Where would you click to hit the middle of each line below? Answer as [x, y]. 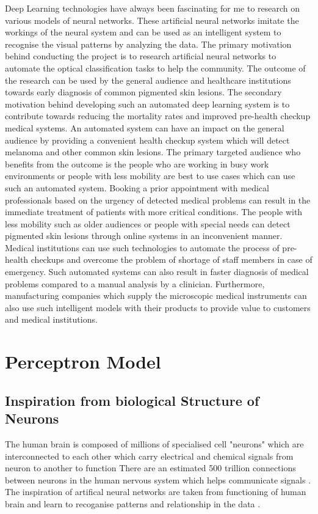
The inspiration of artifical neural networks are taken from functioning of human [156, 492]
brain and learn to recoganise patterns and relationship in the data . [133, 503]
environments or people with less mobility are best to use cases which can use [150, 176]
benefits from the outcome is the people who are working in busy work [137, 163]
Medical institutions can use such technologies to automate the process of [142, 247]
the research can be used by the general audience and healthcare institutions [148, 80]
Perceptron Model [83, 362]
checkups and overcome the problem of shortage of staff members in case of [172, 259]
